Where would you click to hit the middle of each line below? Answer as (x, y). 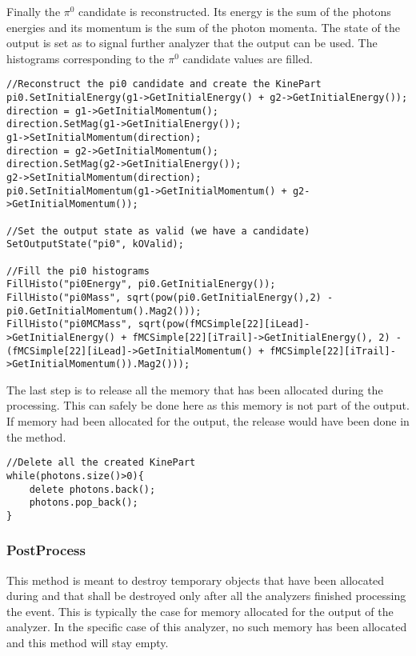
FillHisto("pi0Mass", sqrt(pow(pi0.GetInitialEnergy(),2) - (170, 297)
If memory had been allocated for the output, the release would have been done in (208, 421)
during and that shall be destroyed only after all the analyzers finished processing (206, 596)
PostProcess (46, 550)
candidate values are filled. (248, 58)
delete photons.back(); (92, 489)
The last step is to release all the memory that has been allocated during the (195, 389)
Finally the (34, 11)
